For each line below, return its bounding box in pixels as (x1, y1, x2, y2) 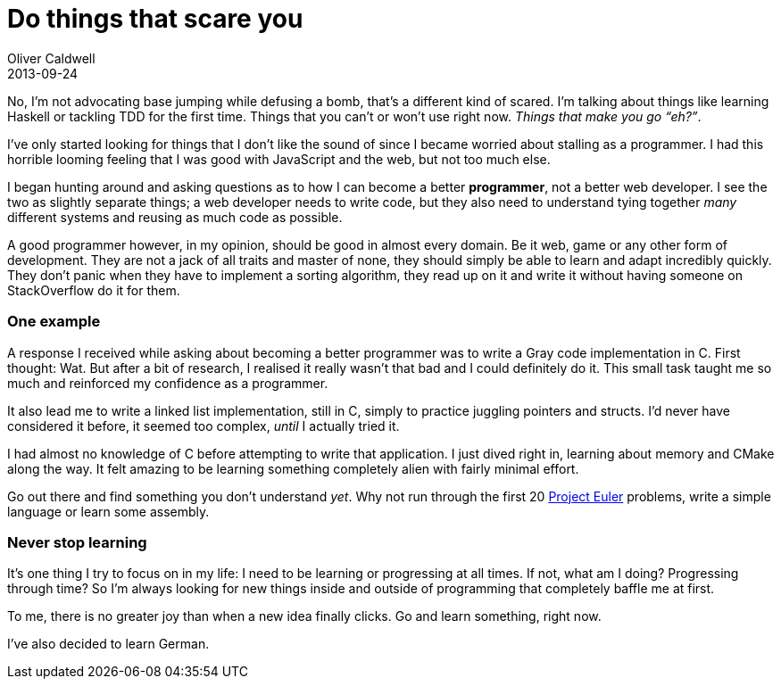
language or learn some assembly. (7, 503, 210, 519)
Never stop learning (7, 533, 147, 551)
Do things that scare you (7, 4, 303, 34)
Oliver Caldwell (7, 50, 96, 66)
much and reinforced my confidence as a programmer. (7, 375, 328, 391)
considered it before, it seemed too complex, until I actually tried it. (7, 417, 400, 434)
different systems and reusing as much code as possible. (7, 209, 343, 225)
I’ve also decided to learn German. (7, 636, 210, 652)
